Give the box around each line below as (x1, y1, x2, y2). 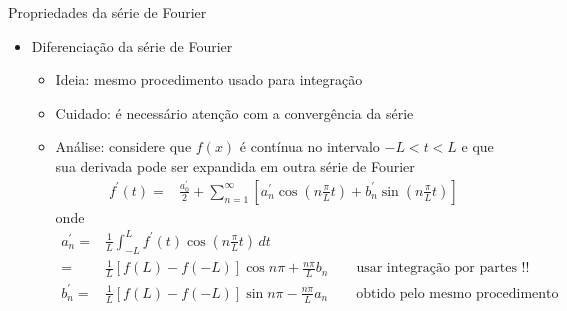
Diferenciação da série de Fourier (31, 35, 233, 56)
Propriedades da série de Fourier (8, 2, 207, 22)
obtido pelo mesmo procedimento (356, 286, 559, 301)
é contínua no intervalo (239, 136, 380, 157)
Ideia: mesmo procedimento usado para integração (55, 69, 363, 90)
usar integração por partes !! (356, 261, 530, 276)
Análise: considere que (55, 136, 192, 157)
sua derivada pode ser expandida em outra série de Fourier (55, 155, 415, 176)
